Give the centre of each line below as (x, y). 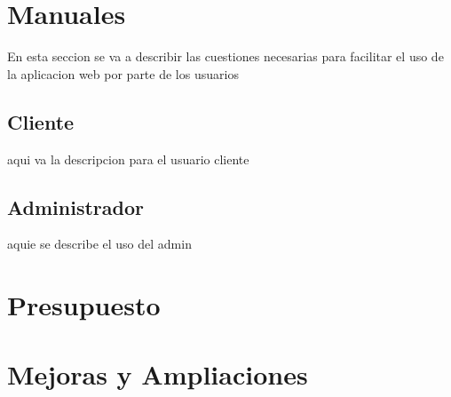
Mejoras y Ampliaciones (158, 374)
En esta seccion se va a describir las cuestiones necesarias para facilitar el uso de (225, 56)
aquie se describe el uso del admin (99, 244)
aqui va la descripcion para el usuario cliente (128, 159)
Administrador (75, 206)
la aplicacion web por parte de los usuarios (123, 73)
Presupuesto (84, 305)
